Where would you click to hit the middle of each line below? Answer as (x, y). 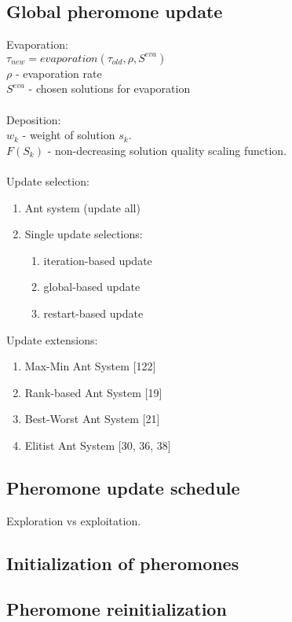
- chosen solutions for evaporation (109, 88)
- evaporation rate (58, 73)
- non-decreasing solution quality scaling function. (167, 150)
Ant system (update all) (82, 207)
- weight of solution (69, 135)
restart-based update (93, 313)
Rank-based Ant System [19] (93, 392)
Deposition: (34, 119)
